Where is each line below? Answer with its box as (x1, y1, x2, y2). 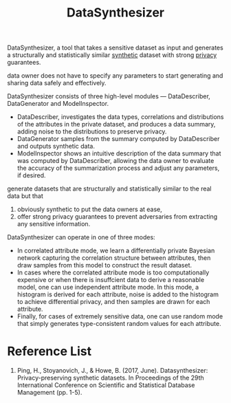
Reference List (7, 344, 91, 359)
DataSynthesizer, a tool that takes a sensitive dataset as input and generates (7, 43, 223, 52)
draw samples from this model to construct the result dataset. (16, 261, 192, 270)
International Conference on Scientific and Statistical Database (16, 381, 195, 389)
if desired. (16, 171, 46, 179)
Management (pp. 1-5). (16, 389, 82, 397)
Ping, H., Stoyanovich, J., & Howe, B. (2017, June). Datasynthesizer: (16, 367, 208, 375)
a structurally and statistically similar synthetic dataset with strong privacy (7, 51, 217, 59)
